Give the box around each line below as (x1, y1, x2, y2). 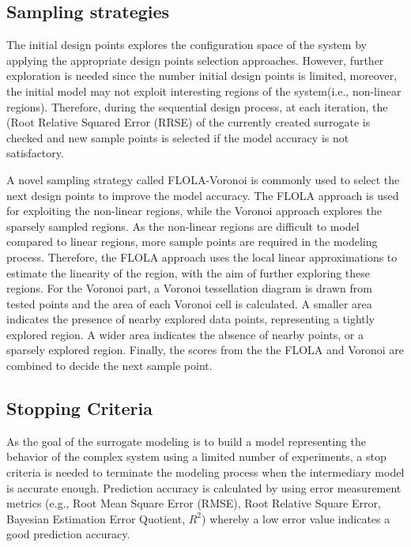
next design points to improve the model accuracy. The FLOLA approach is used (6, 187, 399, 203)
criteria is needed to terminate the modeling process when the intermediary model (6, 464, 405, 481)
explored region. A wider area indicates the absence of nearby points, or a (6, 326, 364, 342)
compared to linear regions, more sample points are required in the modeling (6, 233, 378, 250)
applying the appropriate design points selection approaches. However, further (6, 51, 384, 68)
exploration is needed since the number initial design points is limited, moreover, (6, 67, 398, 84)
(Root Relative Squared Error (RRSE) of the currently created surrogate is (6, 114, 371, 130)
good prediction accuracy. (6, 526, 130, 542)
